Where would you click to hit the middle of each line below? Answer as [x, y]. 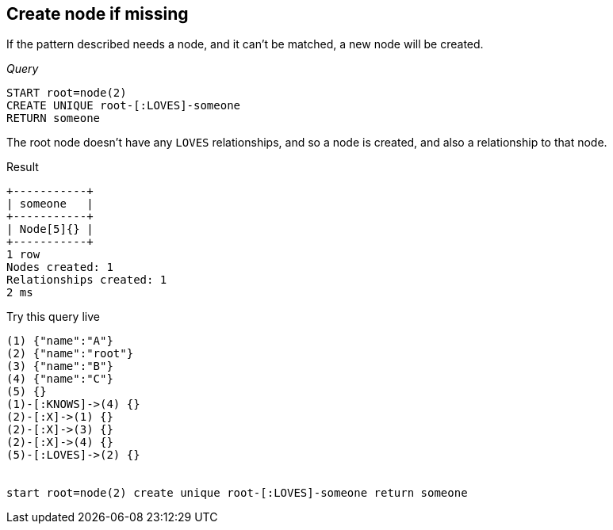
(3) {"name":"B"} [60, 366]
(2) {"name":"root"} [70, 354]
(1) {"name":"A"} [60, 341]
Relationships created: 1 [87, 280]
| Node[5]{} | [50, 229]
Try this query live [53, 317]
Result [23, 167]
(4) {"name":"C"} [60, 379]
